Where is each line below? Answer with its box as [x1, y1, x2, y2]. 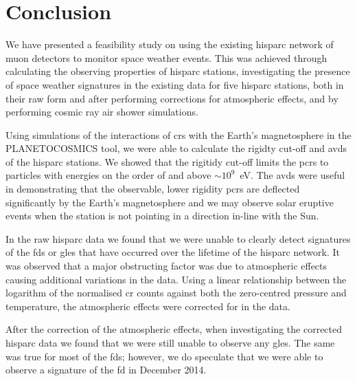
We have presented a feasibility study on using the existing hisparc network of [5, 37, 334, 52]
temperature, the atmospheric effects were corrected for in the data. [5, 298, 290, 313]
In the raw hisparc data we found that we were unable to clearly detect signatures [5, 231, 351, 246]
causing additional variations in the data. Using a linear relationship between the [5, 272, 347, 286]
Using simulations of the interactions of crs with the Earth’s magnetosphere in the [5, 127, 352, 142]
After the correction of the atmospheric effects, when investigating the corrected [5, 322, 343, 336]
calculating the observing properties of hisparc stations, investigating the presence [5, 64, 350, 78]
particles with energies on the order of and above [5, 168, 211, 182]
